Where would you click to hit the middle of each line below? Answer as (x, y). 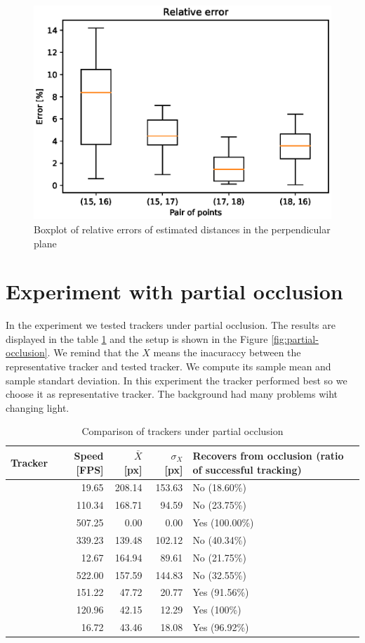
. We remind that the (93, 352)
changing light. (38, 407)
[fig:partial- (295, 338)
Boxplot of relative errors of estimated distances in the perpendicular (182, 229)
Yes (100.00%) (223, 522)
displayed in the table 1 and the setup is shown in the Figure (137, 338)
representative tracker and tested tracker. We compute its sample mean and (168, 366)
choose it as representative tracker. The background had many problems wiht (172, 394)
